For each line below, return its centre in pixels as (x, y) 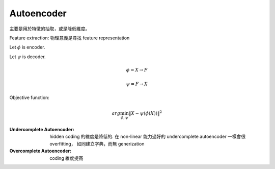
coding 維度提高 (66, 158)
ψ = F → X (137, 84)
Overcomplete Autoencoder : (40, 151)
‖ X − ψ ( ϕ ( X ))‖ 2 (145, 113)
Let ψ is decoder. (28, 57)
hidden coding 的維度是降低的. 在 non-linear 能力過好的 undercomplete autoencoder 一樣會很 (148, 137)
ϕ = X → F (137, 70)
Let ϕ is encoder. (27, 47)
